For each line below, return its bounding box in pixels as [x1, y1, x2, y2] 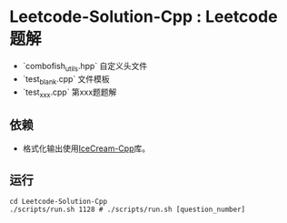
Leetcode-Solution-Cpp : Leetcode [9, 6, 279, 27]
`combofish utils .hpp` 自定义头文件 [22, 60, 148, 74]
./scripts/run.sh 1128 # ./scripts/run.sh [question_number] [9, 205, 246, 214]
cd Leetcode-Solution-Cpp [9, 197, 107, 206]
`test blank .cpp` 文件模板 [22, 73, 111, 86]
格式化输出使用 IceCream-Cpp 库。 [22, 143, 151, 154]
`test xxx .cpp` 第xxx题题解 [22, 86, 117, 99]
